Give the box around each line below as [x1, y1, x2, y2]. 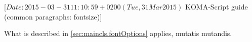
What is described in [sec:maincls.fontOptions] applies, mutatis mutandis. [4, 28, 232, 38]
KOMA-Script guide [185, 1, 248, 11]
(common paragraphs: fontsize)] [4, 11, 102, 21]
